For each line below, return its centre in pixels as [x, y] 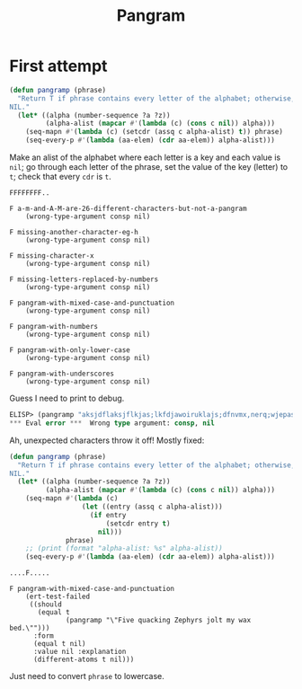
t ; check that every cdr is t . [60, 177]
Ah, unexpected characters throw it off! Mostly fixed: [107, 440]
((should [46, 605]
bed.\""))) [30, 628]
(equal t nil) [60, 644]
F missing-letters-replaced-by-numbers [84, 279]
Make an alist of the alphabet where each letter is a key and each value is [145, 157]
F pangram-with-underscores [62, 374]
